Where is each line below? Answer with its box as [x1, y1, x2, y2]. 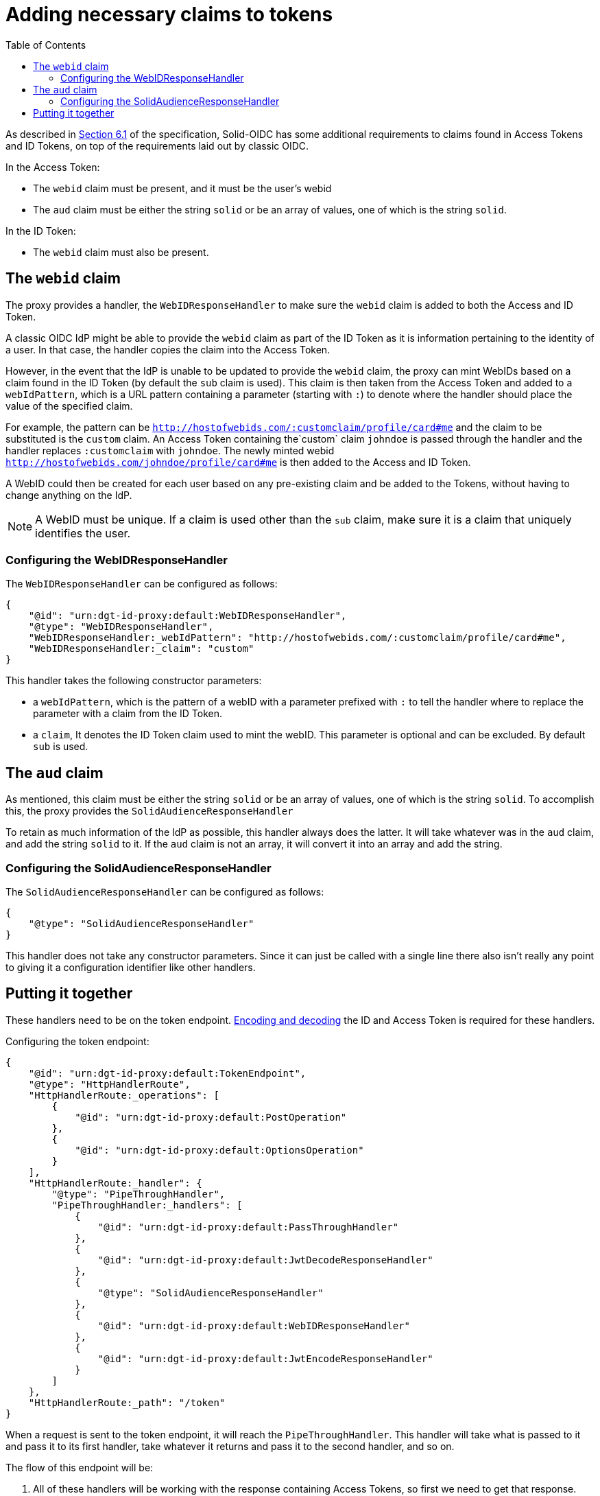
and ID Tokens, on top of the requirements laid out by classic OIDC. [5, 139, 309, 152]
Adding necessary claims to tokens [5, 3, 333, 26]
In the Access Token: [5, 161, 100, 173]
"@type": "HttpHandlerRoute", [28, 1078, 191, 1090]
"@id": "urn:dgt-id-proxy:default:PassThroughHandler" [97, 1221, 399, 1232]
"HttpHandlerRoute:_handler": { [28, 1177, 202, 1189]
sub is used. [33, 740, 88, 753]
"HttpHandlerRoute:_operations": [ [28, 1089, 219, 1101]
